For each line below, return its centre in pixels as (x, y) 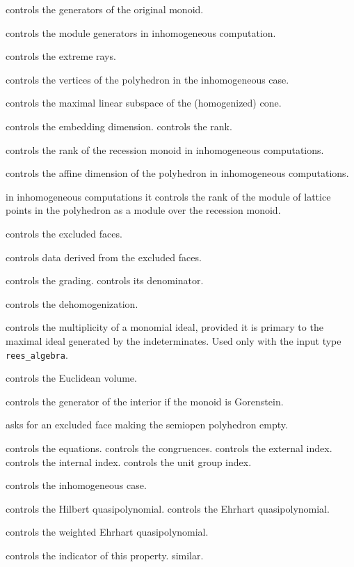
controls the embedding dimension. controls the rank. (119, 126)
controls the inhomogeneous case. (76, 485)
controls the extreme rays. (61, 56)
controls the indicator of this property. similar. (105, 555)
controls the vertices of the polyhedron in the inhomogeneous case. (147, 79)
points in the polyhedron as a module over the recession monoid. (143, 210)
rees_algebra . (37, 354)
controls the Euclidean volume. (71, 378)
